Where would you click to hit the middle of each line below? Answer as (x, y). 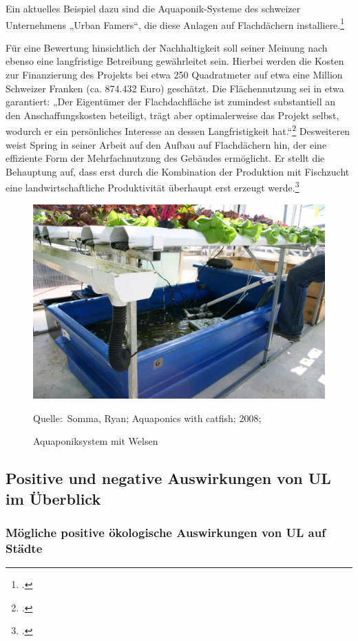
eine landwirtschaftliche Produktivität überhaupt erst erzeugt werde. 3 (152, 187)
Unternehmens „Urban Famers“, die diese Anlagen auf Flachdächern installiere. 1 (175, 23)
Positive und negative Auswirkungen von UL (168, 478)
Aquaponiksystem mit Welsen (96, 441)
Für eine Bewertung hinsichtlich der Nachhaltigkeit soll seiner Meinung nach (167, 47)
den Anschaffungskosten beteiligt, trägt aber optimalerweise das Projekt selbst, (172, 115)
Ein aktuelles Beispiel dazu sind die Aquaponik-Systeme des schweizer (153, 8)
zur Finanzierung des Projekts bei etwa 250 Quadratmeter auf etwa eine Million (174, 75)
